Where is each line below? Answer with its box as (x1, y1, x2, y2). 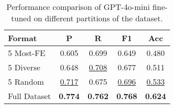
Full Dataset (8, 90, 51, 102)
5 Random (8, 76, 44, 87)
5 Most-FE (8, 47, 46, 58)
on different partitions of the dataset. (33, 12, 163, 24)
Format (8, 32, 37, 44)
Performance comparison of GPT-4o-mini (6, 1, 150, 12)
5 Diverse (8, 61, 40, 73)
